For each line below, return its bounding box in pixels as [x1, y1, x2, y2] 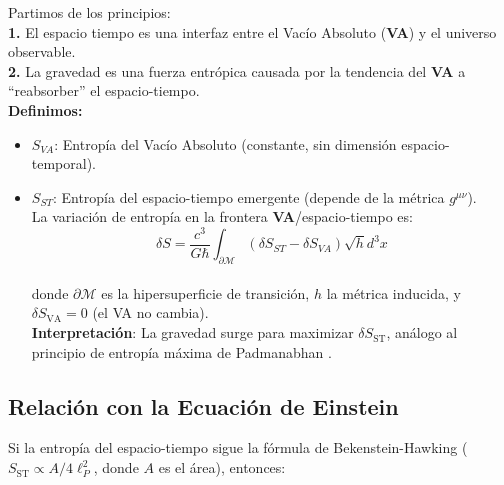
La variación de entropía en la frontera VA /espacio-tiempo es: [31, 206, 413, 227]
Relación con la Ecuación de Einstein [8, 390, 399, 421]
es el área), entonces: [158, 457, 286, 478]
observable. [8, 41, 76, 62]
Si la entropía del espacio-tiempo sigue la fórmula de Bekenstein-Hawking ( [8, 437, 468, 458]
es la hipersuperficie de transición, [101, 282, 310, 303]
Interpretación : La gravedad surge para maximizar [31, 322, 354, 343]
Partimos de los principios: [8, 2, 171, 22]
